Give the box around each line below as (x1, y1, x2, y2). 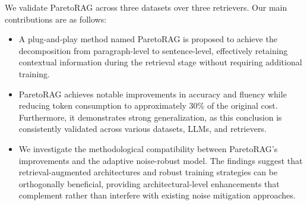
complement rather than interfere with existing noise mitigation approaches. (18, 189, 296, 201)
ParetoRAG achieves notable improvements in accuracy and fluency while (18, 87, 287, 100)
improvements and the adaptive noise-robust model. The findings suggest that (18, 154, 303, 166)
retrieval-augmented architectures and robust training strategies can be (18, 166, 278, 178)
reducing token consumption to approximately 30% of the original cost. (18, 99, 278, 112)
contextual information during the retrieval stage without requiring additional (18, 56, 302, 68)
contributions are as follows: (5, 12, 107, 25)
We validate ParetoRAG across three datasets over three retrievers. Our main (5, 1, 287, 13)
